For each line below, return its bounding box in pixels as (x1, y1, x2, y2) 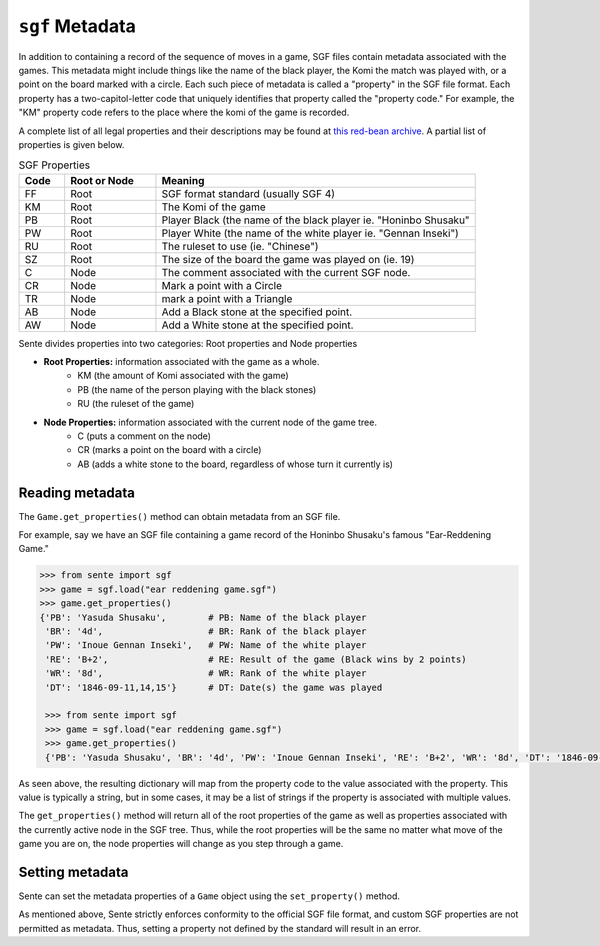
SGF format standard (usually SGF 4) (161, 186, 335, 200)
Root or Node (70, 173, 135, 187)
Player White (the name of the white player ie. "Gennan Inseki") (161, 226, 459, 240)
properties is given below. (18, 138, 125, 150)
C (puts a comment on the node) (77, 430, 212, 442)
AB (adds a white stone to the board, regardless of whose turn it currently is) (77, 458, 394, 470)
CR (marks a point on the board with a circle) (77, 444, 262, 456)
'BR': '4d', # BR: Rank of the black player (45, 626, 367, 637)
